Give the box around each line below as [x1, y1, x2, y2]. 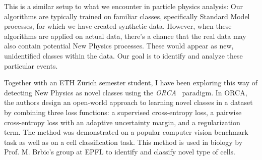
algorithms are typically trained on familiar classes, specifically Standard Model [4, 11, 250, 21]
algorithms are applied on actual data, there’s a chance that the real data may [4, 30, 246, 41]
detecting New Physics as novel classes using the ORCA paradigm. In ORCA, [4, 87, 247, 97]
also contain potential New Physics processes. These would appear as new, [4, 40, 234, 51]
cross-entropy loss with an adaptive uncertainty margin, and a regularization [4, 117, 240, 127]
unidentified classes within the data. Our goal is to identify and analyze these [4, 50, 243, 61]
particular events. [4, 60, 58, 71]
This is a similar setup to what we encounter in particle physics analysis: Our [4, 1, 243, 11]
